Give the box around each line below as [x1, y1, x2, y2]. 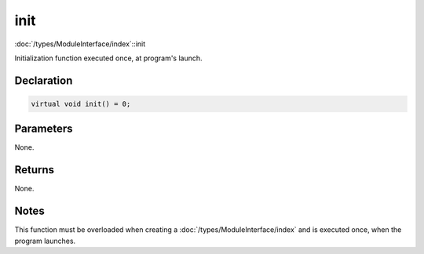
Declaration [14, 74, 73, 87]
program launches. [14, 236, 76, 245]
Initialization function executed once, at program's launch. [14, 53, 203, 63]
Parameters [14, 122, 73, 136]
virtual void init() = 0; [31, 99, 131, 108]
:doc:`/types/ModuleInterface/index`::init [14, 39, 146, 49]
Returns [14, 163, 55, 176]
